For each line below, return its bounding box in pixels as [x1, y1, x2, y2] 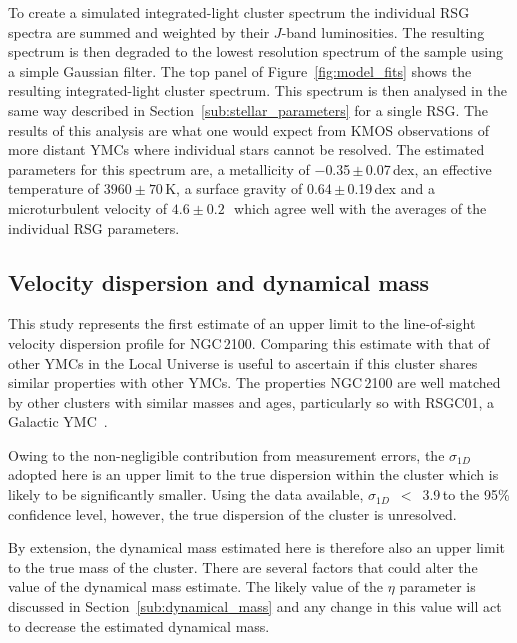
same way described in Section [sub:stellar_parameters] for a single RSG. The [8, 99, 489, 120]
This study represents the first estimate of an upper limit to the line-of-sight [8, 313, 476, 334]
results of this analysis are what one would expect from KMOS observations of [8, 119, 489, 140]
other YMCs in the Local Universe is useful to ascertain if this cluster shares [8, 352, 478, 373]
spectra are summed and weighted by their [8, 21, 270, 42]
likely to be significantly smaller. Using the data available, [8, 484, 364, 505]
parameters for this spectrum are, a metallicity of [8, 158, 310, 179]
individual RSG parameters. [8, 217, 180, 238]
